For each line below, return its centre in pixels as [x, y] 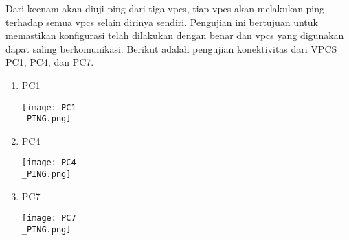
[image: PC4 [49, 163]
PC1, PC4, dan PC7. [50, 62]
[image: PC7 [49, 218]
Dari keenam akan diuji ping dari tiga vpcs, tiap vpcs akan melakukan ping [165, 8]
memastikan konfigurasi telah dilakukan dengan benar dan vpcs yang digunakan [175, 35]
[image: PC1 [49, 107]
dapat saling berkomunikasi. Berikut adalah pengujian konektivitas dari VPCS [171, 48]
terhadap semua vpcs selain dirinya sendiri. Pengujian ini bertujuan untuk [162, 22]
